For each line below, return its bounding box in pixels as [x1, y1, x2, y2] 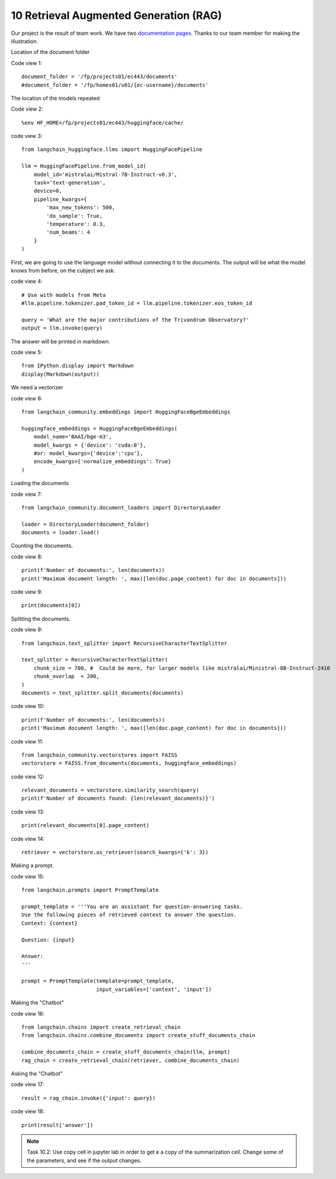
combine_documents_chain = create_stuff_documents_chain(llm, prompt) [21, 1049, 231, 1055]
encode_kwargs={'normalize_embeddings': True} [33, 458, 172, 465]
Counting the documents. [11, 542, 73, 550]
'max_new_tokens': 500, [46, 204, 115, 211]
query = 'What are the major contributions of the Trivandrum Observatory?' [21, 316, 250, 323]
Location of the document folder [11, 49, 90, 56]
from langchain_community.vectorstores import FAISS [21, 751, 177, 758]
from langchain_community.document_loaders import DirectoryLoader [21, 504, 221, 511]
